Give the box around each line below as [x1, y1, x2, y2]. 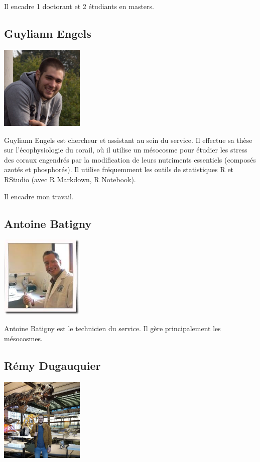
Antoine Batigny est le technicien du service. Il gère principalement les [4, 323, 221, 334]
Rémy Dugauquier [4, 357, 101, 373]
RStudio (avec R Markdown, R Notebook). [4, 174, 136, 184]
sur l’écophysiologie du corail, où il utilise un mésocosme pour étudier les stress [4, 144, 247, 155]
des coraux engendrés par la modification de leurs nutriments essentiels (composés [4, 154, 256, 165]
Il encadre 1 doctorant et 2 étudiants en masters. [4, 1, 154, 11]
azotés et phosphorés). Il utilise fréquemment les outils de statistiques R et [4, 164, 234, 175]
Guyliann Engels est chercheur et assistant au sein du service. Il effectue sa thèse [4, 134, 252, 145]
